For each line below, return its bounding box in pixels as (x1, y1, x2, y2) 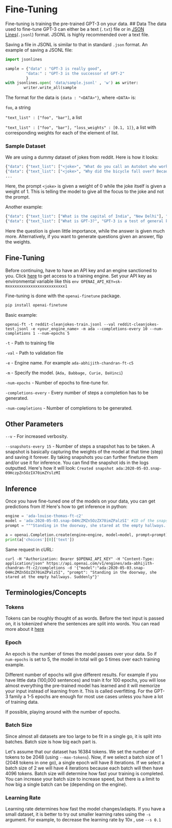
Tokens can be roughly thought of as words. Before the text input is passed (5, 615, 164, 622)
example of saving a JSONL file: (5, 47, 73, 53)
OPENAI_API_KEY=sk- (81, 279, 123, 284)
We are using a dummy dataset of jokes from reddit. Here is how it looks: (5, 154, 159, 160)
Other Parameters (5, 419, 64, 428)
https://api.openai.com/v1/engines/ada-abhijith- (46, 561, 155, 566)
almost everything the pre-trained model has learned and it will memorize (5, 682, 160, 688)
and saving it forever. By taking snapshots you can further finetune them (5, 454, 158, 460)
